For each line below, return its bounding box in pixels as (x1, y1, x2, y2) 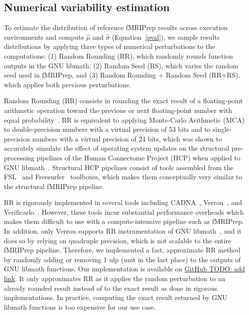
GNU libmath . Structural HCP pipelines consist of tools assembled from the (4, 162, 233, 172)
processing (4, 152, 34, 162)
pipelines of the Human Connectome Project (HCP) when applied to (36, 152, 240, 162)
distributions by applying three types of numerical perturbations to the (4, 41, 215, 51)
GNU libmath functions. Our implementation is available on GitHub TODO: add (4, 264, 245, 274)
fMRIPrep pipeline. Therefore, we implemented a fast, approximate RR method (4, 245, 241, 255)
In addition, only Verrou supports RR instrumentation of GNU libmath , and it (4, 226, 242, 236)
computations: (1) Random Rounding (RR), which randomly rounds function (4, 50, 233, 61)
